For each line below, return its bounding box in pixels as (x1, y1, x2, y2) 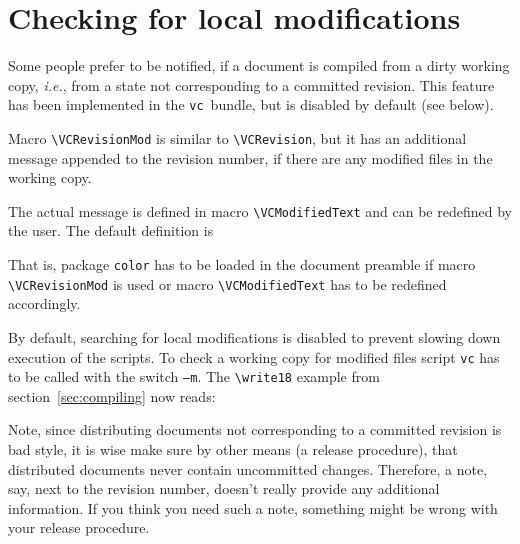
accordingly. (8, 293, 81, 314)
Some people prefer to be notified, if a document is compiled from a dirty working (8, 55, 510, 76)
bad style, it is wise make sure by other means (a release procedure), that (8, 439, 458, 460)
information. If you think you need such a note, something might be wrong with (8, 497, 498, 518)
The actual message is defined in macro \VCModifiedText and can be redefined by (8, 200, 512, 221)
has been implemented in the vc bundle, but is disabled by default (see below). (8, 94, 494, 115)
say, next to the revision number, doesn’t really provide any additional (8, 478, 440, 499)
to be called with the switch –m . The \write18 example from (8, 366, 380, 387)
